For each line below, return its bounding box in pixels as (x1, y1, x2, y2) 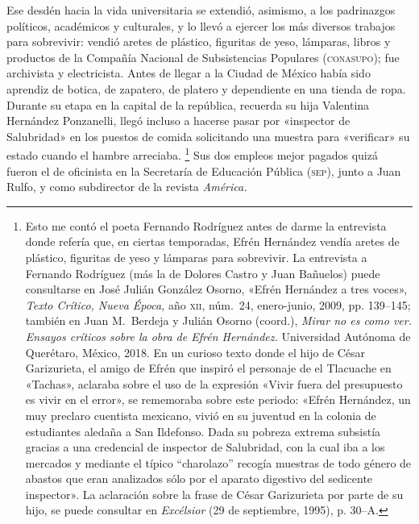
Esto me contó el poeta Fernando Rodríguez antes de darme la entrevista (25, 217, 387, 234)
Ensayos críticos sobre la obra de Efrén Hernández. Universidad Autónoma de (25, 327, 411, 344)
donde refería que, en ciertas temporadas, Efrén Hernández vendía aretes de (25, 233, 400, 250)
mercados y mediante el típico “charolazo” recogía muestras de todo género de (25, 454, 412, 471)
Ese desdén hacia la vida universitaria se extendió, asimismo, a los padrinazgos (6, 2, 396, 18)
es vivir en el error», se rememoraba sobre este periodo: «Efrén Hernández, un (25, 391, 411, 408)
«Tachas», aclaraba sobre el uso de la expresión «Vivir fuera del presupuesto (25, 375, 403, 392)
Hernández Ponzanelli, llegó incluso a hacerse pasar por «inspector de (6, 112, 351, 129)
